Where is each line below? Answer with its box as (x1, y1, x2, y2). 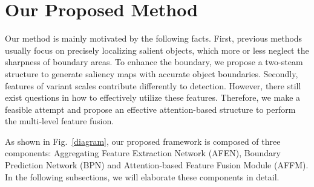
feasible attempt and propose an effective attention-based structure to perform (5, 103, 296, 115)
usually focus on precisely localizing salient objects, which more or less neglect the (5, 43, 309, 56)
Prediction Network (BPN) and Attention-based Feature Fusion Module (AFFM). (5, 159, 309, 171)
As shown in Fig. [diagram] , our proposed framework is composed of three (5, 135, 281, 147)
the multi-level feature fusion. (5, 115, 114, 127)
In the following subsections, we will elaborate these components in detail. (5, 170, 280, 183)
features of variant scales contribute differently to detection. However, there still (5, 79, 301, 92)
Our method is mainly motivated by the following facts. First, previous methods (5, 32, 303, 45)
